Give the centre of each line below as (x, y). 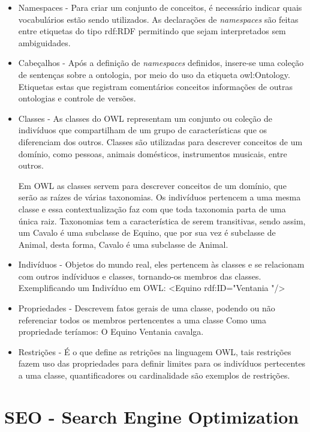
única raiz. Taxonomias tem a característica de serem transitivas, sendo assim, (162, 220)
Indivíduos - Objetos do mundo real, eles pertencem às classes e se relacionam (161, 264)
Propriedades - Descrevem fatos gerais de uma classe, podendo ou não (147, 308)
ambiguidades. (44, 42)
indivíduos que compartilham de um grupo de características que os (143, 130)
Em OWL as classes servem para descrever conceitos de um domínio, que (152, 185)
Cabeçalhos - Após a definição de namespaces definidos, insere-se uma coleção (161, 63)
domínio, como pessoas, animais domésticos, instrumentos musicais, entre (153, 153)
